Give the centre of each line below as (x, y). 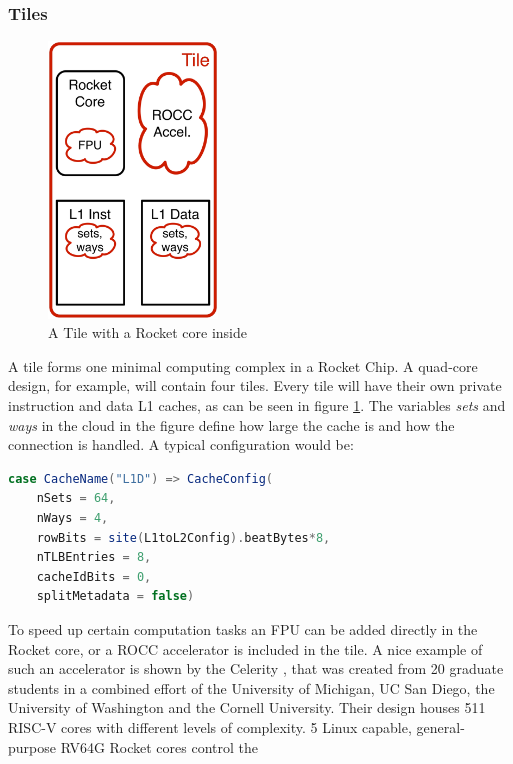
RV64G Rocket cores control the (159, 746)
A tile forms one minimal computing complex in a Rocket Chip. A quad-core (243, 365)
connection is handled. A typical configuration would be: (181, 444)
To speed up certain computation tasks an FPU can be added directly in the (243, 628)
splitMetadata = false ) (115, 596)
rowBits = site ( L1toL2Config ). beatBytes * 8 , (183, 537)
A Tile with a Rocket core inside (147, 332)
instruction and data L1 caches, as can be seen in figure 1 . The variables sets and (257, 405)
